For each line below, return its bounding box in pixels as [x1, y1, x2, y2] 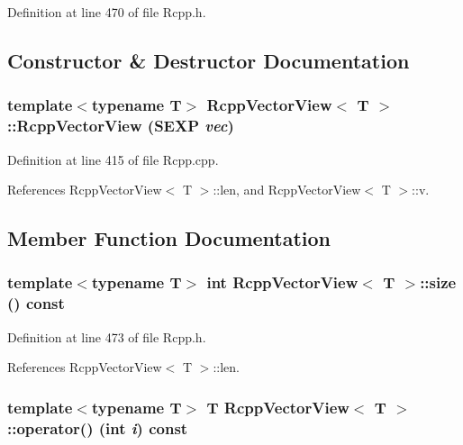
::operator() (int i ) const [7, 416, 188, 439]
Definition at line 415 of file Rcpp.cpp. [7, 150, 219, 168]
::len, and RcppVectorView [213, 180, 361, 199]
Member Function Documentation [7, 224, 331, 252]
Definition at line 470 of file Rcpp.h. [7, 3, 206, 21]
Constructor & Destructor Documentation [7, 46, 410, 74]
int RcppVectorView [206, 271, 359, 294]
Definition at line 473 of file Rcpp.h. [7, 327, 206, 346]
